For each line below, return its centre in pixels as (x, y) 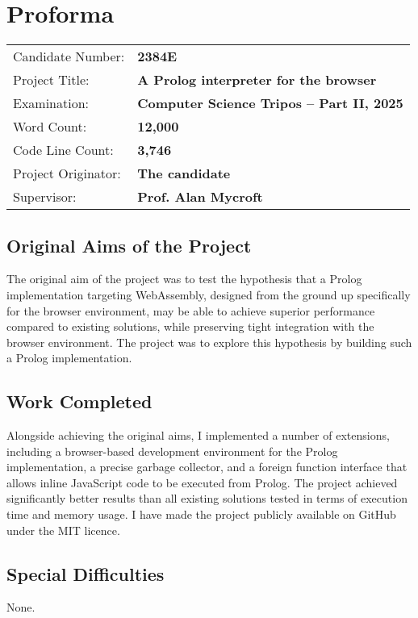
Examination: (51, 103)
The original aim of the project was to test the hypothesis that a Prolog (184, 279)
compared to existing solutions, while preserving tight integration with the (190, 326)
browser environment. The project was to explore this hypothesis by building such (209, 342)
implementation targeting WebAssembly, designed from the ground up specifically (209, 294)
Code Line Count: (63, 150)
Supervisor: (45, 197)
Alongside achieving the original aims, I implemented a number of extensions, (198, 435)
